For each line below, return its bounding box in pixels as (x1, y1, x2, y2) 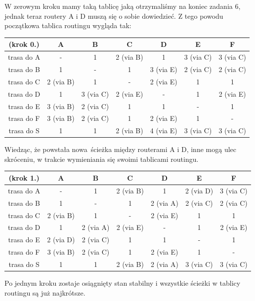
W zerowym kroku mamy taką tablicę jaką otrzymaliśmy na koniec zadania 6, (4, 1, 241, 11)
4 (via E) (150, 125, 177, 136)
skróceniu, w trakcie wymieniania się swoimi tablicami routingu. (4, 153, 199, 164)
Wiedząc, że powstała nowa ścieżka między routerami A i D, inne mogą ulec (4, 144, 236, 154)
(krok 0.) (8, 39, 40, 49)
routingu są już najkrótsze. (4, 287, 85, 298)
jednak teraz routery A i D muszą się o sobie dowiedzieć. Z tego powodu (4, 10, 223, 21)
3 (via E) (150, 64, 177, 74)
